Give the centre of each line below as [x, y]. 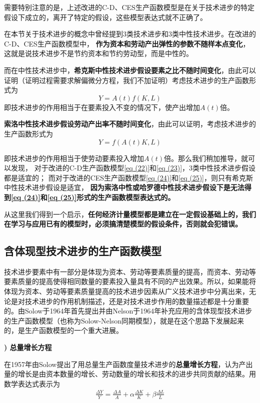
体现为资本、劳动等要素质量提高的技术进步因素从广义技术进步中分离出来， [126, 291]
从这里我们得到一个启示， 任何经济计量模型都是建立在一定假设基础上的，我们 [130, 214]
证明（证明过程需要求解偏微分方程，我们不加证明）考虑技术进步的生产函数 [126, 80]
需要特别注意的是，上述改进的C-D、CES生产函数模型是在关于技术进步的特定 [129, 7]
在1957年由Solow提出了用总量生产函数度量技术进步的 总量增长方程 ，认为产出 [128, 364]
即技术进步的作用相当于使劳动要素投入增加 [74, 158]
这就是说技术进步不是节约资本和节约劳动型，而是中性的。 [98, 53]
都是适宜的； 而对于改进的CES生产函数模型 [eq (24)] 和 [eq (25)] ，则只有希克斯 [128, 177]
